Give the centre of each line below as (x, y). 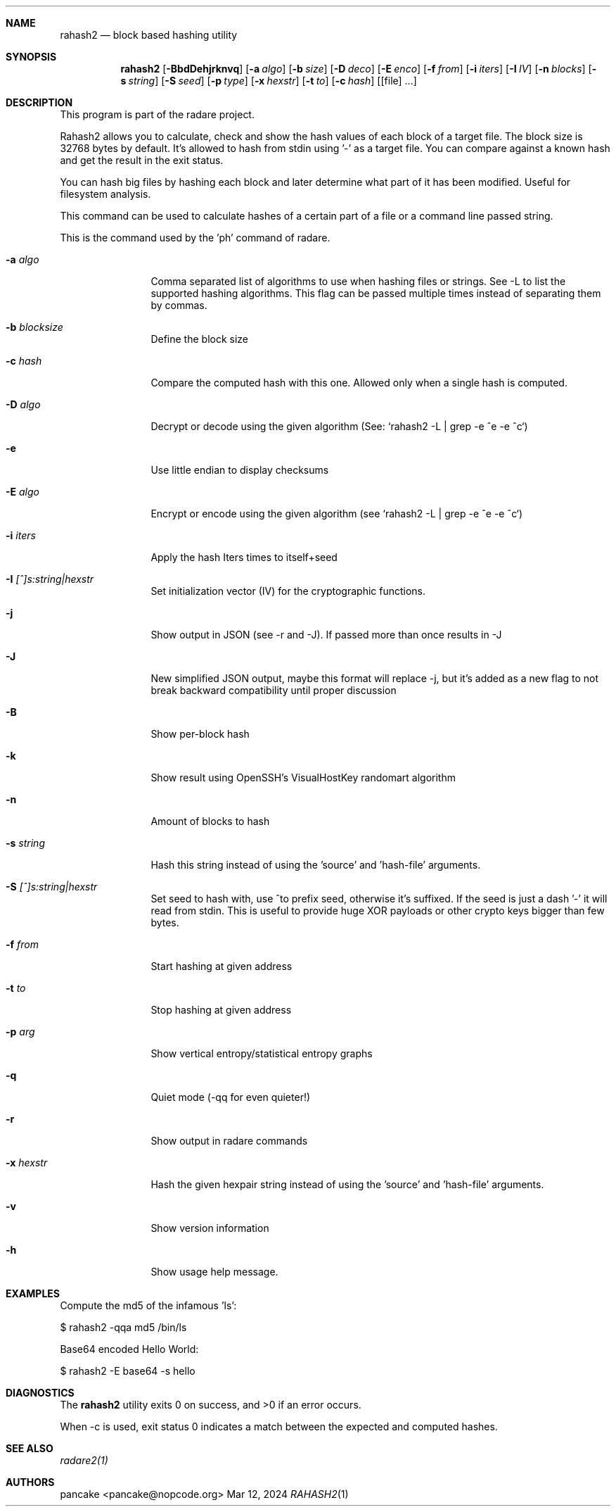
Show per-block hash (200, 734)
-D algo (23, 404)
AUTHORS (30, 1482)
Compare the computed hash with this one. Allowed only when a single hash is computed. (359, 383)
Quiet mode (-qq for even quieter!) (231, 1097)
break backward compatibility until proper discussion (274, 690)
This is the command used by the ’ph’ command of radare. (195, 238)
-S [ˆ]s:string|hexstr (52, 887)
